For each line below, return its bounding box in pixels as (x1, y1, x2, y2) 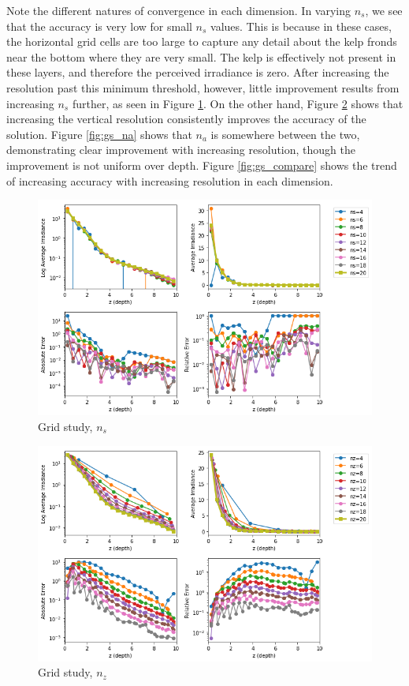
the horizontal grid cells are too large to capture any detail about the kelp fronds (6, 33, 397, 50)
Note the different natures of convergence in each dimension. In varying (6, 2, 351, 18)
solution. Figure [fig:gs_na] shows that (6, 126, 192, 142)
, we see (365, 2, 403, 18)
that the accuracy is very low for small (6, 17, 192, 34)
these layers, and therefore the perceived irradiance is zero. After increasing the (6, 64, 389, 81)
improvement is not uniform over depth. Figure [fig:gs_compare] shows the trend (6, 156, 397, 173)
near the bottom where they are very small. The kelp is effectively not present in (6, 48, 396, 65)
